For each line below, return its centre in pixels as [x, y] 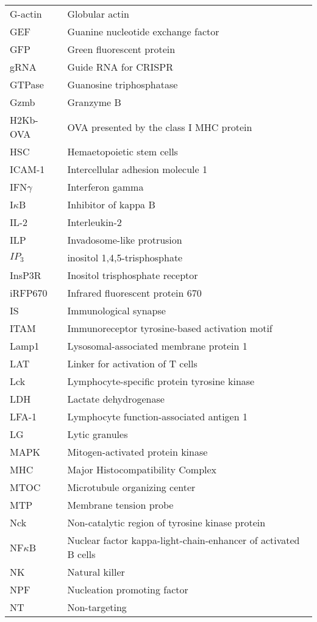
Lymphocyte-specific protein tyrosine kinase [161, 381]
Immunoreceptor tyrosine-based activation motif [170, 328]
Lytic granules [98, 434]
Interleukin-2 [94, 222]
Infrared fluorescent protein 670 [134, 293]
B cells [81, 554]
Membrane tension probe [120, 505]
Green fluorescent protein [121, 49]
